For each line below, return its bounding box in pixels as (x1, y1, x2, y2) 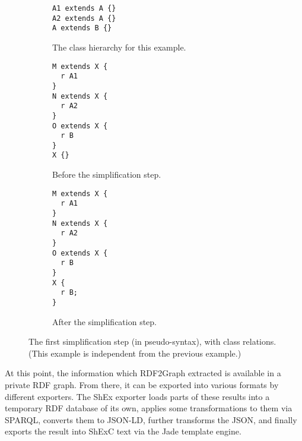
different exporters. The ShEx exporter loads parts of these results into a (5, 390, 270, 402)
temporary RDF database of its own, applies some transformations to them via (5, 402, 293, 414)
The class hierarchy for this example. (52, 40, 186, 53)
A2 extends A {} (52, 14, 116, 23)
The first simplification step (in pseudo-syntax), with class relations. (28, 335, 276, 348)
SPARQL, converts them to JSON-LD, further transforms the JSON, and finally (5, 413, 297, 426)
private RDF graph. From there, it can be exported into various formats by (5, 378, 279, 390)
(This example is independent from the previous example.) (28, 346, 241, 359)
